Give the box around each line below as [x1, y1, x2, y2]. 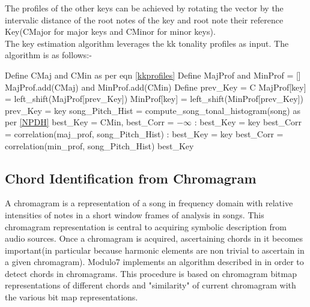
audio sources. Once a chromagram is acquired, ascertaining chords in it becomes [5, 232, 303, 245]
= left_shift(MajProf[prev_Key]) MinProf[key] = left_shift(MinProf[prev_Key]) [5, 92, 303, 105]
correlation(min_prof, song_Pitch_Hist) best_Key [5, 139, 194, 152]
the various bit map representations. [5, 291, 138, 303]
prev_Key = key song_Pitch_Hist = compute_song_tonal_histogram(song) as [5, 104, 300, 116]
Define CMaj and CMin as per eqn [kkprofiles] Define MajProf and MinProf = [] [5, 68, 301, 81]
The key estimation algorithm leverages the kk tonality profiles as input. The [5, 37, 289, 49]
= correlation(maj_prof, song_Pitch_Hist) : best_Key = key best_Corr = [5, 127, 284, 140]
